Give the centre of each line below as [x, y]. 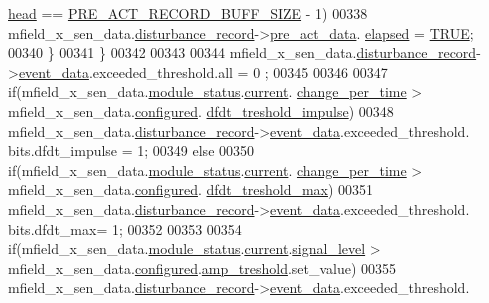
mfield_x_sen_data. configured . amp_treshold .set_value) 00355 [202, 267]
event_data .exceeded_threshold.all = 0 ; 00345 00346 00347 [203, 71]
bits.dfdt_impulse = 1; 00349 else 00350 [131, 150]
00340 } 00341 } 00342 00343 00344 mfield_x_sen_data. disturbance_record [242, 52]
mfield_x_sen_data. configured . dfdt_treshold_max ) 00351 [191, 189]
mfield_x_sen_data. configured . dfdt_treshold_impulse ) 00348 [201, 110]
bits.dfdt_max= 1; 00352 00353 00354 [125, 228]
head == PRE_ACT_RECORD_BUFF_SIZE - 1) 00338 [188, 13]
